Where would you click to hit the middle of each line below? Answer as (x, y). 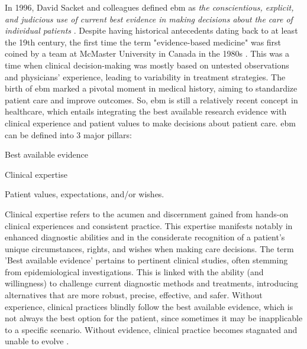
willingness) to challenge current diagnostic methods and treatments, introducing (152, 283)
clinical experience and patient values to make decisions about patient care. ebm (150, 123)
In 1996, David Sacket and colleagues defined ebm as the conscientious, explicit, (149, 7)
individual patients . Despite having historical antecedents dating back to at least (151, 30)
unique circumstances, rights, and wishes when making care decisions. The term (149, 248)
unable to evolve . (37, 341)
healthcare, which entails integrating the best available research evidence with (146, 111)
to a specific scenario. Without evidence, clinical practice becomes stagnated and (151, 329)
